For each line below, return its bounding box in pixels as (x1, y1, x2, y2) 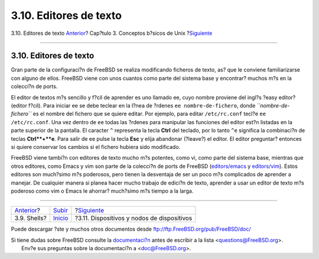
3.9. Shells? (14, 214, 47, 222)
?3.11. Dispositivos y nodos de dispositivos (74, 214, 193, 222)
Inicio (53, 214, 69, 222)
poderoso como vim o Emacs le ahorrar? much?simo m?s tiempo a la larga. (11, 187, 194, 195)
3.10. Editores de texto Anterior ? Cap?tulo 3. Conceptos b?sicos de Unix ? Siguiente (11, 30, 213, 37)
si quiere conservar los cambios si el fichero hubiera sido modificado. (11, 143, 181, 150)
